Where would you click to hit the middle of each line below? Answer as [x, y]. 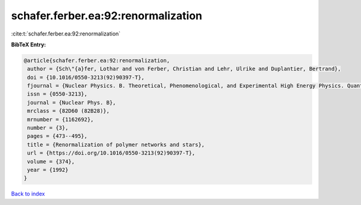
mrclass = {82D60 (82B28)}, [69, 111]
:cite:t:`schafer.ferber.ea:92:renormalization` [66, 34]
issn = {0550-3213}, [57, 94]
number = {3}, [48, 128]
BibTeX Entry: [29, 44]
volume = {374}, [51, 161]
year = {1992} [48, 170]
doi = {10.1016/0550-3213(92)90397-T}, [86, 77]
